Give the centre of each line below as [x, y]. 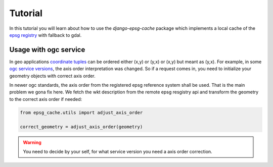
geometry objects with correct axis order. [52, 76]
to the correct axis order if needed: [46, 99]
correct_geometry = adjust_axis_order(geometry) [81, 127]
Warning [32, 142]
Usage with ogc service [47, 50]
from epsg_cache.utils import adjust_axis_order [81, 113]
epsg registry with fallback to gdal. [45, 35]
